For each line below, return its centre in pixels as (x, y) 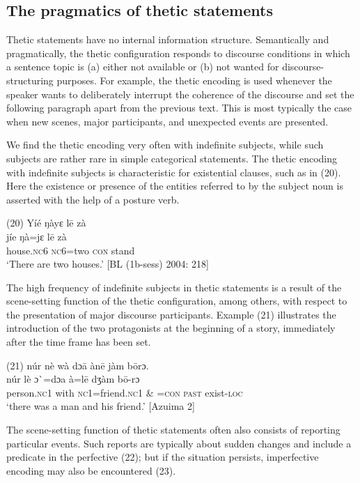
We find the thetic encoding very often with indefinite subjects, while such (165, 145)
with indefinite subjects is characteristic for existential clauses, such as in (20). (174, 172)
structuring (30, 80)
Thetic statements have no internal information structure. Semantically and (168, 39)
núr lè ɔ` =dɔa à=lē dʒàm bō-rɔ (73, 379)
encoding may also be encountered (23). (91, 470)
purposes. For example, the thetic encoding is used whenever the (194, 80)
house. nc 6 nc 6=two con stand (71, 250)
